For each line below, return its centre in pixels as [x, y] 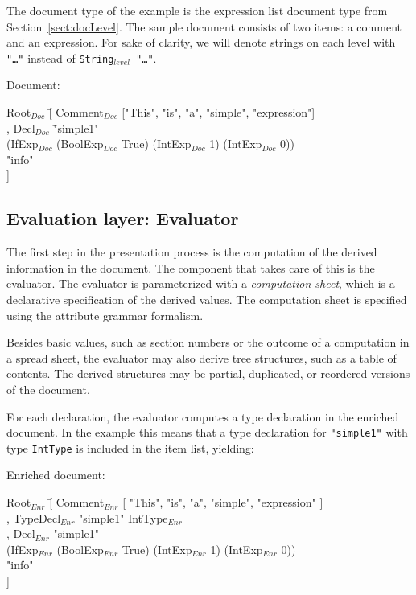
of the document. [48, 389]
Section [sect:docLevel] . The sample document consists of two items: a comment [204, 26]
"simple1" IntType [124, 517]
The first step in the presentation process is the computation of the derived [192, 252]
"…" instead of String [60, 57]
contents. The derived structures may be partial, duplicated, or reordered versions [208, 373]
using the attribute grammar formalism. [105, 315]
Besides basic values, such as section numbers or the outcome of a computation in [208, 342]
